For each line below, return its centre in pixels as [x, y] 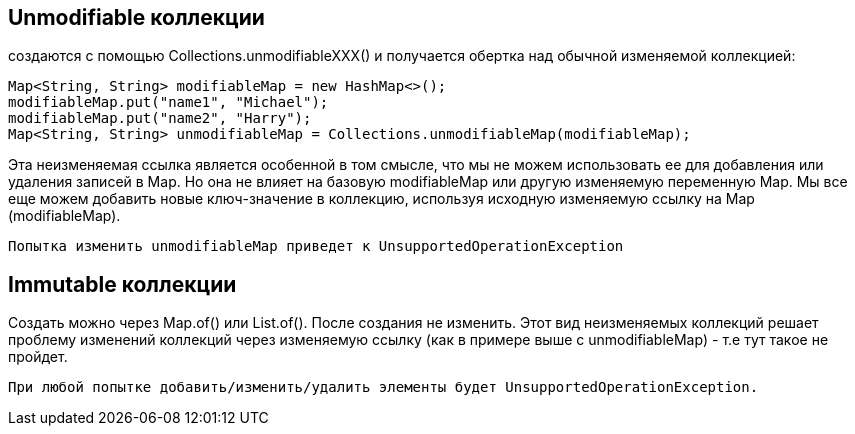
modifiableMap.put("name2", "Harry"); [160, 118]
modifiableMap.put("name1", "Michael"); [168, 102]
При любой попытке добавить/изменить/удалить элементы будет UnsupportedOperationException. [383, 387]
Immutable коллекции [122, 284]
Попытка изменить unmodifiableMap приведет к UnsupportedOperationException [316, 246]
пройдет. [38, 357]
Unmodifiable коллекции [136, 17]
